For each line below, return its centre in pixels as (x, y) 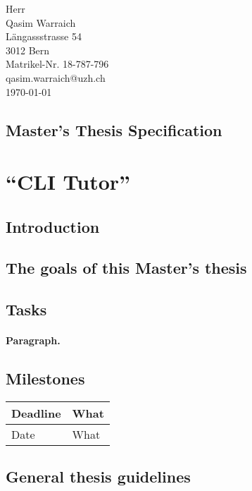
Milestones (45, 378)
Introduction (53, 226)
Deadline (36, 413)
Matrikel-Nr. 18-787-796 (57, 64)
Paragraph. (33, 340)
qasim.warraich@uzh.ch (56, 77)
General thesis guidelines (98, 477)
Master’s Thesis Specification (114, 129)
